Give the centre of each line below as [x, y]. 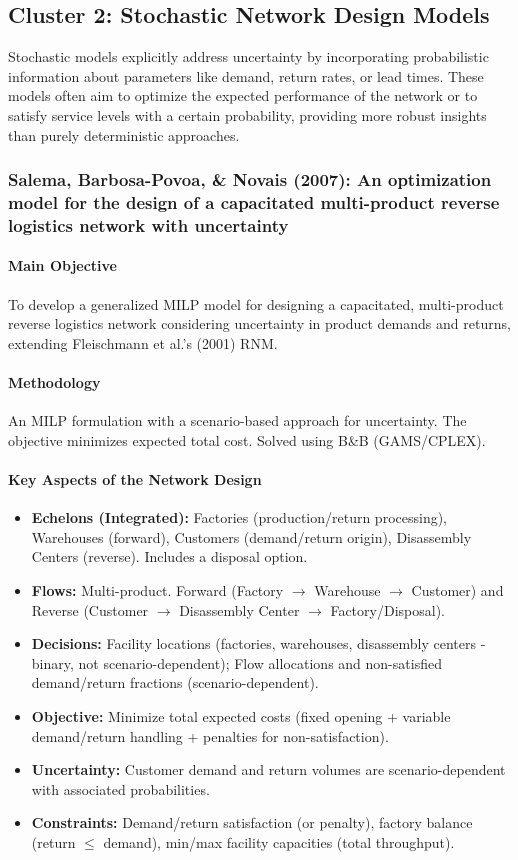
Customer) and [457, 590]
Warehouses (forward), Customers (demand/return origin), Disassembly [251, 536]
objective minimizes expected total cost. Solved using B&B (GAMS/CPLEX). [247, 439]
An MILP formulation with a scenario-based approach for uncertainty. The [237, 420]
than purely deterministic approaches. [124, 134]
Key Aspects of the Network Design [135, 479]
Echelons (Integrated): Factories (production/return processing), [239, 517]
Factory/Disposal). [387, 609]
